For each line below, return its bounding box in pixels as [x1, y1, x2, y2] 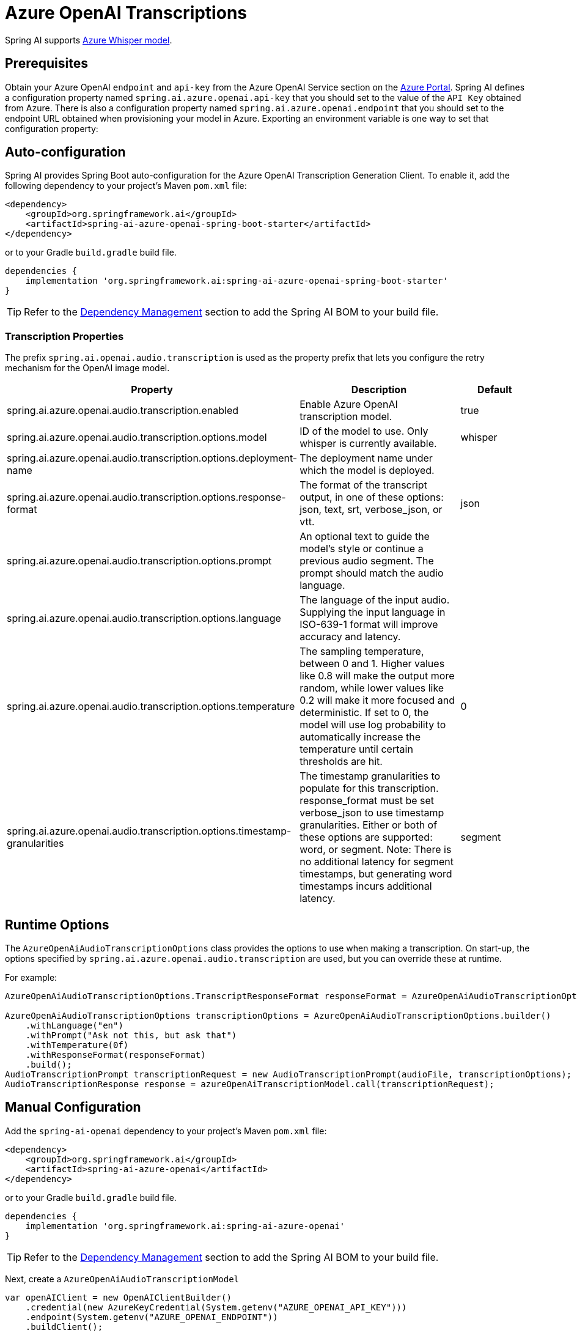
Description [351, 383, 407, 396]
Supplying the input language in [300, 606, 446, 619]
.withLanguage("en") [25, 1021, 123, 1031]
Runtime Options [5, 917, 109, 932]
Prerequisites [5, 56, 88, 72]
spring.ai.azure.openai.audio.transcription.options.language [7, 612, 281, 625]
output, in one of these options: [300, 491, 444, 504]
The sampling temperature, [300, 645, 424, 658]
